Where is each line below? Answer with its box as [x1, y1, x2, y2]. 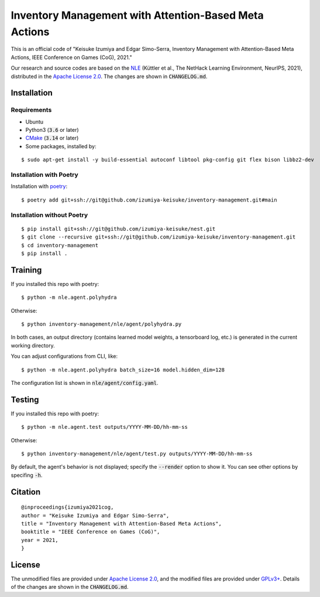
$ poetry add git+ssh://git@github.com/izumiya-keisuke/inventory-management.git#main [21, 196, 277, 203]
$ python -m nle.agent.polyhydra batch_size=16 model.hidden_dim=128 [21, 366, 225, 373]
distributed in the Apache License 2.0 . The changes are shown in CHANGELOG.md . [11, 73, 208, 80]
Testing [11, 394, 39, 404]
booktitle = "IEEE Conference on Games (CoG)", [21, 528, 160, 535]
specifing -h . [11, 472, 43, 479]
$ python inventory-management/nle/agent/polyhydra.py [21, 320, 182, 328]
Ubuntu [25, 118, 44, 125]
